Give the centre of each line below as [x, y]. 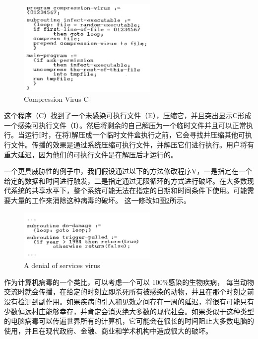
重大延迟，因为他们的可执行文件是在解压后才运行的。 [91, 154]
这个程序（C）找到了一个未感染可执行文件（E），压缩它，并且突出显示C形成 [128, 115]
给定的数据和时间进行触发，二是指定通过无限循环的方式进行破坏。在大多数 [126, 180]
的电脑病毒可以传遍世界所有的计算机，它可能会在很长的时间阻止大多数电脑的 [129, 321]
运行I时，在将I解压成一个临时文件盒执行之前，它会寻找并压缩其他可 [135, 135]
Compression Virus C [56, 99]
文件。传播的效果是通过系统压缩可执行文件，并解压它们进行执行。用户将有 [132, 144]
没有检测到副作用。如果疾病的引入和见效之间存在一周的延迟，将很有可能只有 [129, 302]
